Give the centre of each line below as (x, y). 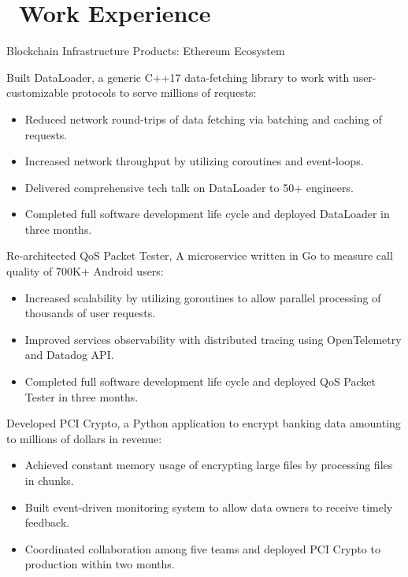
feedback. (47, 522)
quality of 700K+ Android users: (85, 271)
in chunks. (49, 480)
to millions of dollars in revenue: (84, 438)
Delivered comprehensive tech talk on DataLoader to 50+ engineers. (189, 187)
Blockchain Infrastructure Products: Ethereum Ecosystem (146, 51)
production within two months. (100, 564)
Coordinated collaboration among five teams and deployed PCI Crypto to (202, 548)
